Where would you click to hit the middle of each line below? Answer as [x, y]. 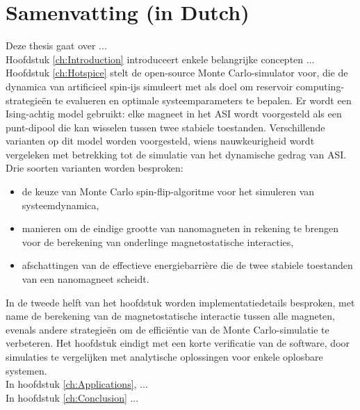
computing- [320, 86]
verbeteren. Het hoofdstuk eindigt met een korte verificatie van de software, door [178, 343]
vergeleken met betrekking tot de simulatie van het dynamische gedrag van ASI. [176, 154]
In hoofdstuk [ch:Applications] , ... [77, 384]
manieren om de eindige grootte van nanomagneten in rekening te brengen [180, 228]
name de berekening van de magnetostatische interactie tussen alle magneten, [170, 316]
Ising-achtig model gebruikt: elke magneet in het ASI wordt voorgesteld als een [174, 114]
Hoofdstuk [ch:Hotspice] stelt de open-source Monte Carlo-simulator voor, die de [177, 73]
